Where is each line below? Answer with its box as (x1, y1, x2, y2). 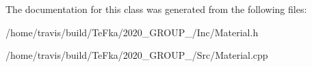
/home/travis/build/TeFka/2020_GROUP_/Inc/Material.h (5, 25, 259, 39)
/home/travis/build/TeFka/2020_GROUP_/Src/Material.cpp (5, 48, 268, 62)
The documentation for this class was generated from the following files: (5, 2, 307, 16)
